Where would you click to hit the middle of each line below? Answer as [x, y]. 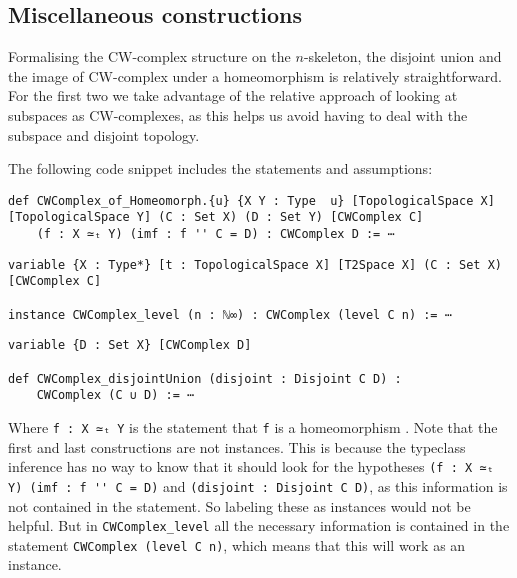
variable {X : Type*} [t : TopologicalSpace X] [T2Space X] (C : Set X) [255, 264]
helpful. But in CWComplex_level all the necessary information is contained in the [259, 525]
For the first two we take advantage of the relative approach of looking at [233, 95]
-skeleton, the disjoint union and [402, 56]
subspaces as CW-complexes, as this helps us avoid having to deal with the [238, 114]
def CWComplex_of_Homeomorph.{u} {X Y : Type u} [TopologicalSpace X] [251, 200]
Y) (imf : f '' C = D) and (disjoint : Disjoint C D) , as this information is [258, 485]
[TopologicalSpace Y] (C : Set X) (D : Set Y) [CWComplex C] [216, 217]
